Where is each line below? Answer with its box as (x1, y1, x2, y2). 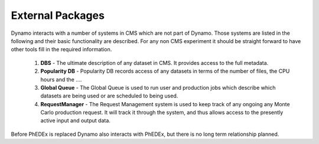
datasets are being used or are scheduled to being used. (40, 92, 178, 100)
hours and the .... (40, 76, 82, 83)
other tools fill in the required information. (11, 46, 112, 53)
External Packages (11, 9, 105, 22)
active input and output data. (40, 117, 110, 124)
